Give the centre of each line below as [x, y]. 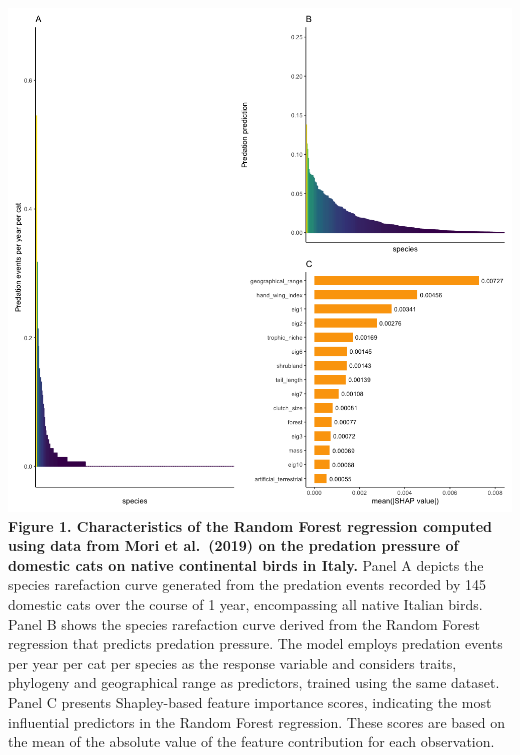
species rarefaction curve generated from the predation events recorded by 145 [247, 584]
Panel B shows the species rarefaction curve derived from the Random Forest [244, 623]
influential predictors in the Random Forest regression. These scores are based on [257, 721]
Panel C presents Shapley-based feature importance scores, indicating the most [250, 701]
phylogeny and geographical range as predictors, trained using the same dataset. [254, 682]
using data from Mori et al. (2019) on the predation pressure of [233, 545]
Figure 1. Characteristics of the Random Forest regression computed [250, 525]
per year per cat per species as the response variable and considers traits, [232, 662]
